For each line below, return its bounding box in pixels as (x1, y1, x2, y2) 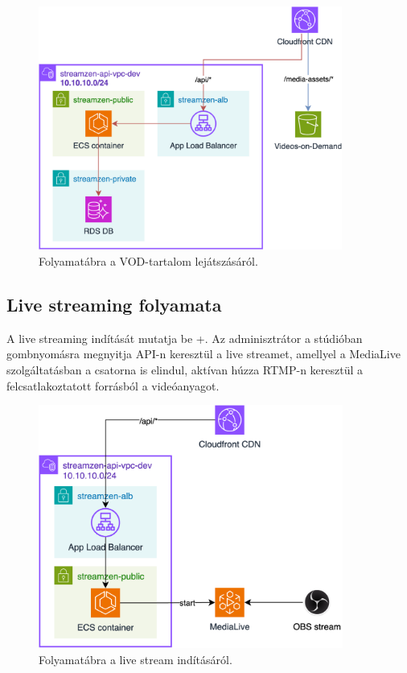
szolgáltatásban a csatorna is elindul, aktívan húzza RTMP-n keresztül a (6, 361, 364, 378)
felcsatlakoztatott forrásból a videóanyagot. (6, 377, 220, 394)
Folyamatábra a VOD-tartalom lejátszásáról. (39, 252, 258, 269)
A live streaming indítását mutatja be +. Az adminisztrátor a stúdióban (6, 329, 363, 346)
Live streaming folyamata (6, 291, 222, 316)
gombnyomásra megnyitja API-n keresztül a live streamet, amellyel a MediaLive (6, 345, 401, 362)
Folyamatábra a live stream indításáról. (39, 651, 232, 668)
